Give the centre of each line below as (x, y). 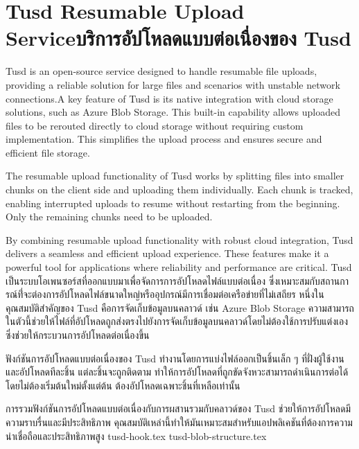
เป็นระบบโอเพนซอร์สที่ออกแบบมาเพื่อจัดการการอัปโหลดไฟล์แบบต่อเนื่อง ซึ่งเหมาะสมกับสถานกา (177, 280)
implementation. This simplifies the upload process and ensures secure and (164, 139)
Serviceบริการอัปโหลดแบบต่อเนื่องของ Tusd (178, 38)
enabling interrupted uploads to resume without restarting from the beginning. (173, 203)
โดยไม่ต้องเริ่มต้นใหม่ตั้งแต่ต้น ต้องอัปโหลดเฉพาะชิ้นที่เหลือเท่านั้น (123, 385)
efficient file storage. (48, 152)
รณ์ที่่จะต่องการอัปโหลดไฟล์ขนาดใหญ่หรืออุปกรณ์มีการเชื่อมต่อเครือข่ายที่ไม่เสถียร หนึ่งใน (165, 294)
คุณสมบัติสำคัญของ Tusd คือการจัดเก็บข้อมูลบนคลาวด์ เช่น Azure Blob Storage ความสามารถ (180, 307)
